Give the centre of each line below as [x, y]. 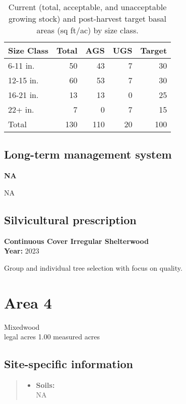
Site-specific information [69, 364]
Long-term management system [88, 154]
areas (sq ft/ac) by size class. [87, 30]
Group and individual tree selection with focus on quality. [93, 267]
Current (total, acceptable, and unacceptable [87, 7]
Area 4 [28, 302]
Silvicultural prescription [70, 219]
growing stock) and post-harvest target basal [88, 18]
